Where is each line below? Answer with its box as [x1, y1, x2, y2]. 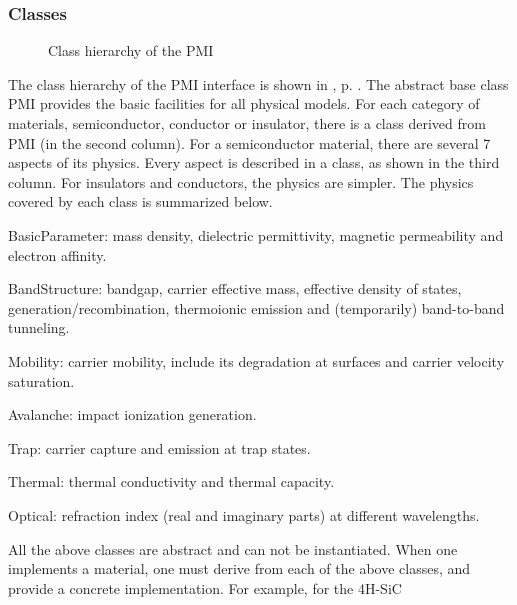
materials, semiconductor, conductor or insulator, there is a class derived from [8, 113, 486, 133]
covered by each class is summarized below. [8, 191, 273, 212]
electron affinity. [8, 244, 107, 265]
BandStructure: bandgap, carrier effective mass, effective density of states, [8, 278, 462, 299]
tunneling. [8, 317, 70, 338]
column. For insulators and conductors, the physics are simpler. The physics [8, 171, 474, 192]
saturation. [8, 370, 75, 391]
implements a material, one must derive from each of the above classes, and [8, 558, 471, 579]
